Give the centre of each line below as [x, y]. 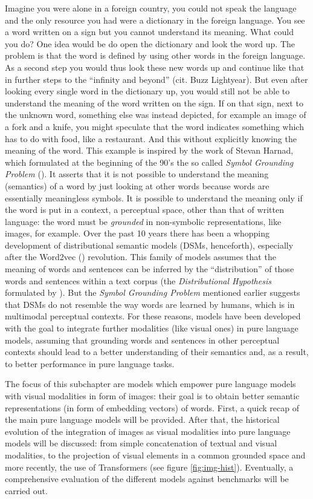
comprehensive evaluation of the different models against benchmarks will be [147, 479]
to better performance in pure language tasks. [90, 363]
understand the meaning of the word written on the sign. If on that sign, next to [154, 103]
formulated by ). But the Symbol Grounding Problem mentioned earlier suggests [153, 292]
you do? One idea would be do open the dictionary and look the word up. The [150, 43]
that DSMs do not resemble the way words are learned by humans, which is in [150, 304]
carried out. [26, 490]
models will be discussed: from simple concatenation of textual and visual [141, 443]
